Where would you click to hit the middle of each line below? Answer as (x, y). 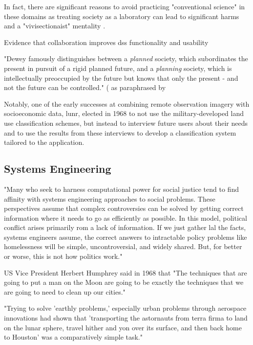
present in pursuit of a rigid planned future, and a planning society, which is (118, 68)
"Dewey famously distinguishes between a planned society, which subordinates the (126, 58)
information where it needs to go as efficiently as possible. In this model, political (126, 218)
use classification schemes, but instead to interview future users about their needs (126, 123)
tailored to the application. (44, 142)
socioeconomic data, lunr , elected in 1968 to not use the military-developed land (124, 113)
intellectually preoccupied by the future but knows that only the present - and (121, 78)
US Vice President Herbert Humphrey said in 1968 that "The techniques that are (126, 272)
